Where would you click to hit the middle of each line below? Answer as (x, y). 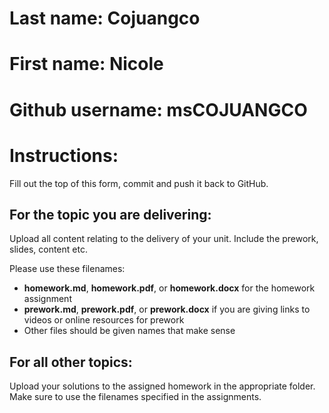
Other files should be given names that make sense (129, 331)
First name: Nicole (86, 64)
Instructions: (64, 155)
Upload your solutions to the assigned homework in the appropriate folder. (162, 386)
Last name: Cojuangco (105, 18)
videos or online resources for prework (104, 320)
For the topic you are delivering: (110, 214)
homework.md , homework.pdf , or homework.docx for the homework (169, 288)
